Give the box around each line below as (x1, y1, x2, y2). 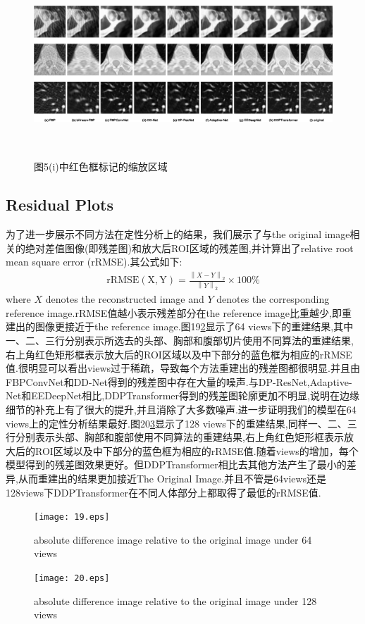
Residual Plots (6, 194, 113, 216)
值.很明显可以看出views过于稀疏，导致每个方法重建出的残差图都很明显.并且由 (6, 361, 360, 375)
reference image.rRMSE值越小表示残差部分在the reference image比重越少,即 (6, 305, 342, 320)
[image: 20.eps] (34, 573, 110, 584)
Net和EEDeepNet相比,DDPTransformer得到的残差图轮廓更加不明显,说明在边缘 (6, 388, 359, 403)
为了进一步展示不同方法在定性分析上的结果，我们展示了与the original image (6, 226, 350, 241)
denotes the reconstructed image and (45, 292, 204, 306)
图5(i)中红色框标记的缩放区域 (34, 159, 168, 174)
